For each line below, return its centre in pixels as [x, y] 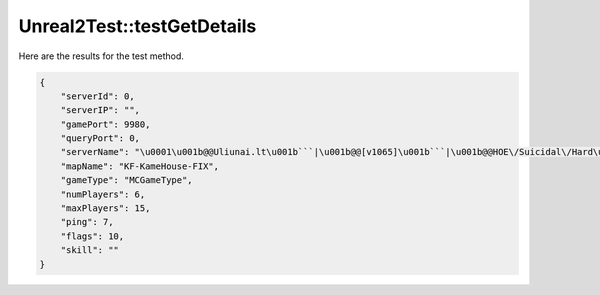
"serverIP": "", [100, 110]
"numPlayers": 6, [103, 194]
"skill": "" [90, 250]
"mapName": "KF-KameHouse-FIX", [140, 166]
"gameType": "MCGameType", [127, 180]
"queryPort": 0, [100, 138]
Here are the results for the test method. [101, 56]
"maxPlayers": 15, [105, 208]
